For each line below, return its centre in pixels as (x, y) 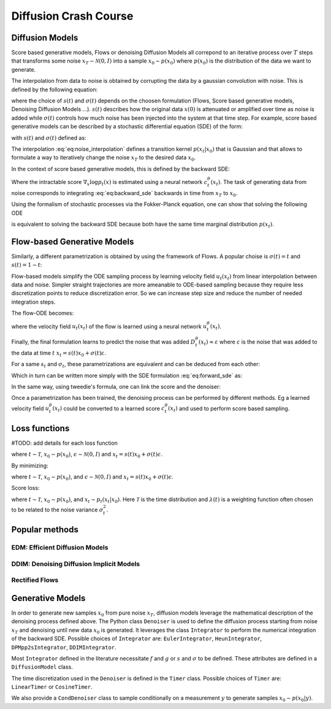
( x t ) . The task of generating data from (259, 182)
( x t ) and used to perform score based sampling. (229, 409)
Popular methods (45, 530)
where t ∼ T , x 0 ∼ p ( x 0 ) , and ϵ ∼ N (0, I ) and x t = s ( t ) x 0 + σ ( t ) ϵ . (93, 477)
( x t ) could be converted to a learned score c (108, 409)
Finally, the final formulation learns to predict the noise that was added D (103, 342)
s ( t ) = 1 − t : (27, 265)
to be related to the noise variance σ (57, 510)
